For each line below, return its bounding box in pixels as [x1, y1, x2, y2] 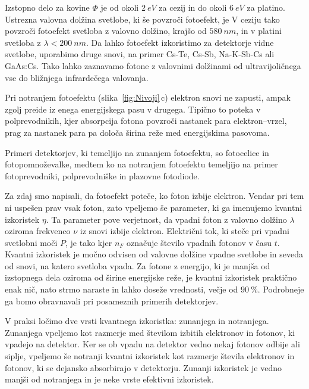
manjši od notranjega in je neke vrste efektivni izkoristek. [5, 373, 214, 385]
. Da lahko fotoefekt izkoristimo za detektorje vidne [86, 36, 274, 48]
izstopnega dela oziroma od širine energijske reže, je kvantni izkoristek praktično [5, 271, 297, 284]
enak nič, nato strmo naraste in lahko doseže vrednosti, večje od [5, 283, 238, 295]
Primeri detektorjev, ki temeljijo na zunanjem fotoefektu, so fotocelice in [5, 146, 269, 158]
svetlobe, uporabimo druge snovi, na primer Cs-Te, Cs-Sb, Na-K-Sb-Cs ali [5, 48, 275, 60]
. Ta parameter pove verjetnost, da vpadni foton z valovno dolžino [46, 213, 287, 225]
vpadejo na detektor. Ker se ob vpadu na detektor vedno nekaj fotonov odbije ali [5, 338, 300, 350]
